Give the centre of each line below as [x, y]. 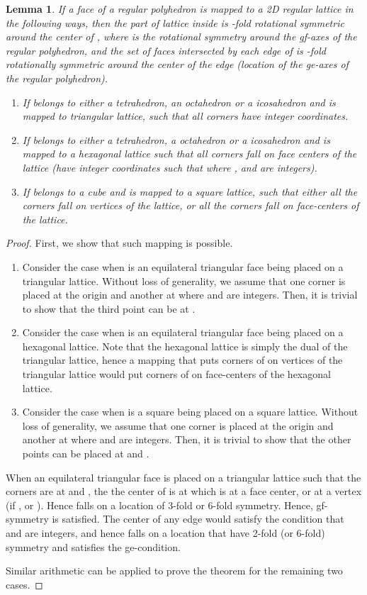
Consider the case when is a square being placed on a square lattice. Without [190, 412]
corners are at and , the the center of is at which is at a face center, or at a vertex [184, 491]
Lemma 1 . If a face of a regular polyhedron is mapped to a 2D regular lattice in [180, 9]
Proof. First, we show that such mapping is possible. [119, 243]
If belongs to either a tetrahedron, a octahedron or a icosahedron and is [176, 139]
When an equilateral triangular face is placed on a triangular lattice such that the [183, 477]
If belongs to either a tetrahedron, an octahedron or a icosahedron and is [179, 102]
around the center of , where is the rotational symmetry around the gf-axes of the [181, 37]
